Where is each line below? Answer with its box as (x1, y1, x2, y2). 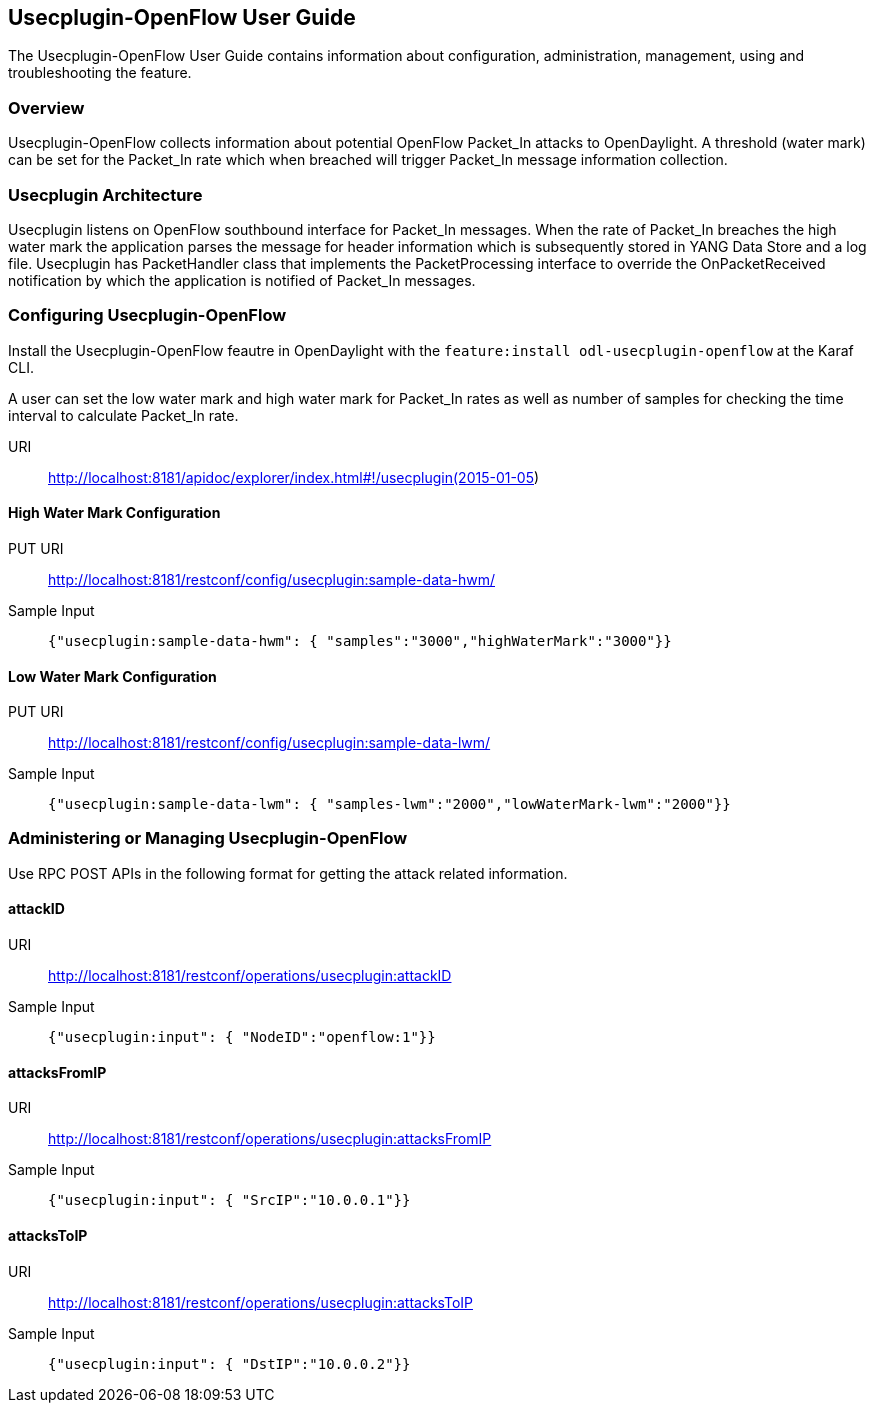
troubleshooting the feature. (8, 64, 192, 82)
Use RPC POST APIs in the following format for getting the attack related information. (8, 864, 568, 882)
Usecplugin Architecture (8, 184, 203, 205)
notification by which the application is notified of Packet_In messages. (8, 271, 476, 289)
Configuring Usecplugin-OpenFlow (8, 305, 287, 326)
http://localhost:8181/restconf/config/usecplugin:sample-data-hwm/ (48, 570, 495, 588)
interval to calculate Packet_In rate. (8, 406, 239, 424)
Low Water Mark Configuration (8, 667, 217, 685)
